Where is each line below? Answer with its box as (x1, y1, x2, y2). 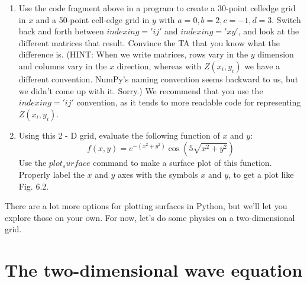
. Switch (272, 13, 301, 25)
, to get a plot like (228, 168, 294, 180)
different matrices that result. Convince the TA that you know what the (18, 36, 280, 49)
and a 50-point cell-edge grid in (35, 13, 150, 25)
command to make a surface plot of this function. (93, 156, 272, 169)
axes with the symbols (118, 168, 198, 180)
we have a (244, 59, 280, 72)
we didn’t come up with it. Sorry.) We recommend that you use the (18, 84, 263, 97)
